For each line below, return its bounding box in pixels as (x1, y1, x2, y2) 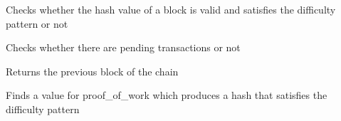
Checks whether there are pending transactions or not (6, 40, 241, 55)
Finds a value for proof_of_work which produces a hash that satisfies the (6, 88, 327, 102)
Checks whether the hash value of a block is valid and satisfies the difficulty (6, 2, 336, 16)
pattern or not (6, 16, 68, 31)
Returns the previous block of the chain (6, 63, 179, 78)
